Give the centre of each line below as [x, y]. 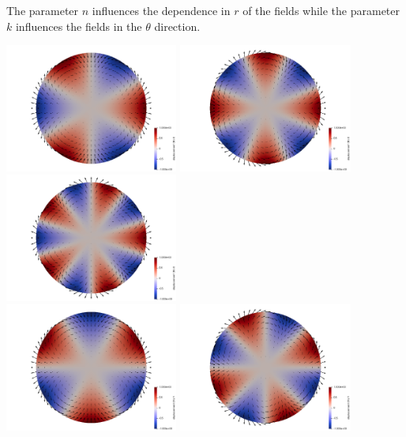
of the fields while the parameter [321, 10]
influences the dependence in [161, 10]
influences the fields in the [79, 26]
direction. [177, 26]
